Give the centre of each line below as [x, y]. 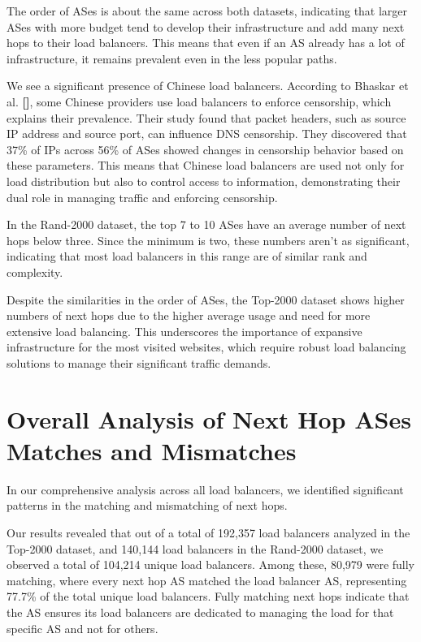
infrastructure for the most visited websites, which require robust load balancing [206, 347]
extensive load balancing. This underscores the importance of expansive [184, 331]
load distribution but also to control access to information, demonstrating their [204, 181]
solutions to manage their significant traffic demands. [139, 362]
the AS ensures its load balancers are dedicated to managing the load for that [200, 612]
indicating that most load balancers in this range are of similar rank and [187, 256]
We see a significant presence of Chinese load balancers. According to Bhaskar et [208, 86]
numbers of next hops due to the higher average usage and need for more [189, 315]
